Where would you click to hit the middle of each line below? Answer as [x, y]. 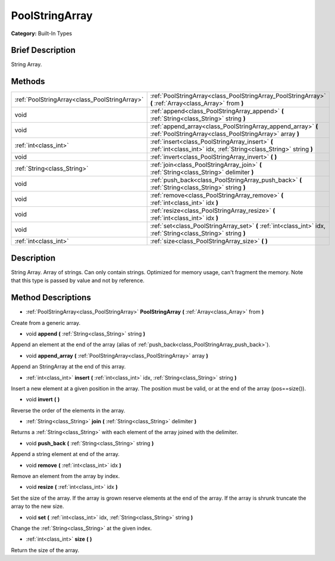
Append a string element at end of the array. [65, 454]
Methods [28, 81]
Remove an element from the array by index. [65, 476]
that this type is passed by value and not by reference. [78, 281]
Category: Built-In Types [42, 33]
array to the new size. [37, 506]
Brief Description [43, 50]
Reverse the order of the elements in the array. [68, 410]
